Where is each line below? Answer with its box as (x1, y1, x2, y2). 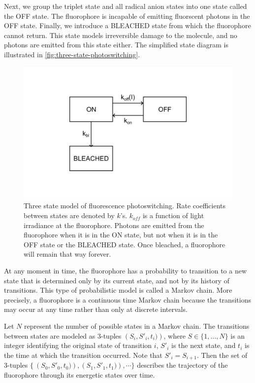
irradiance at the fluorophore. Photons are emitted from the (24, 220, 204, 230)
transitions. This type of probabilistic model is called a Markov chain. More (4, 285, 232, 295)
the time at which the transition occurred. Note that (4, 349, 162, 360)
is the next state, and (171, 340, 236, 350)
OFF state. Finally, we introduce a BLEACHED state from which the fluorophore (4, 20, 251, 31)
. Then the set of (196, 349, 248, 360)
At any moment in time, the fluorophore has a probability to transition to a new (4, 266, 247, 276)
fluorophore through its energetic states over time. (4, 369, 155, 380)
